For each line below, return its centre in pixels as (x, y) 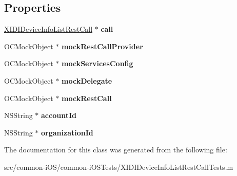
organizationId (67, 132)
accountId (59, 115)
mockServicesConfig (97, 63)
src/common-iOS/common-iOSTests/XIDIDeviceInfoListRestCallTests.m (119, 167)
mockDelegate (87, 80)
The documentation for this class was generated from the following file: (116, 150)
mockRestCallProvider (102, 46)
